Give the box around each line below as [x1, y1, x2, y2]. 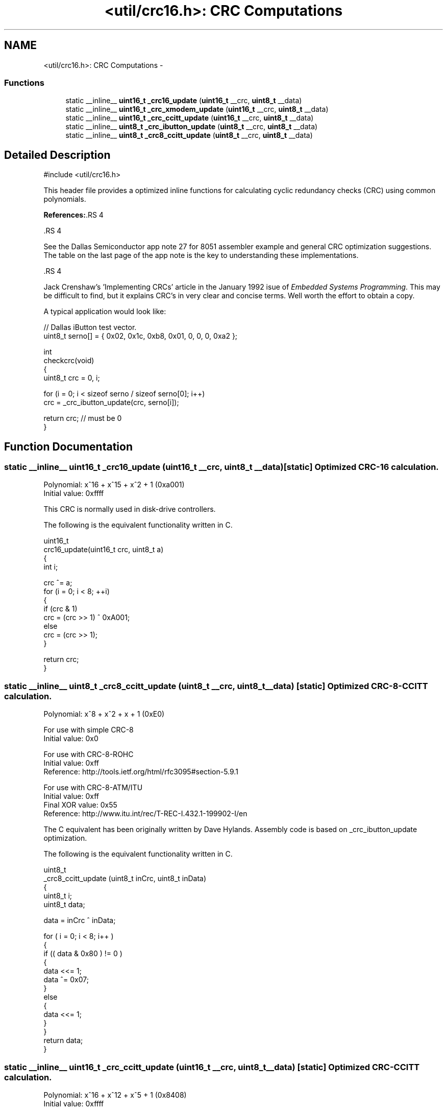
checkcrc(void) [43, 356, 94, 365]
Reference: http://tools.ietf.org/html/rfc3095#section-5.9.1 [43, 767, 238, 776]
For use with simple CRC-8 [43, 725, 134, 735]
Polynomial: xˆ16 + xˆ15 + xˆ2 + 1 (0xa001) [43, 480, 185, 489]
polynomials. [43, 195, 86, 204]
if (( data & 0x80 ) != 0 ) [43, 949, 122, 958]
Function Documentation [4, 440, 133, 453]
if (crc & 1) [43, 604, 78, 613]
